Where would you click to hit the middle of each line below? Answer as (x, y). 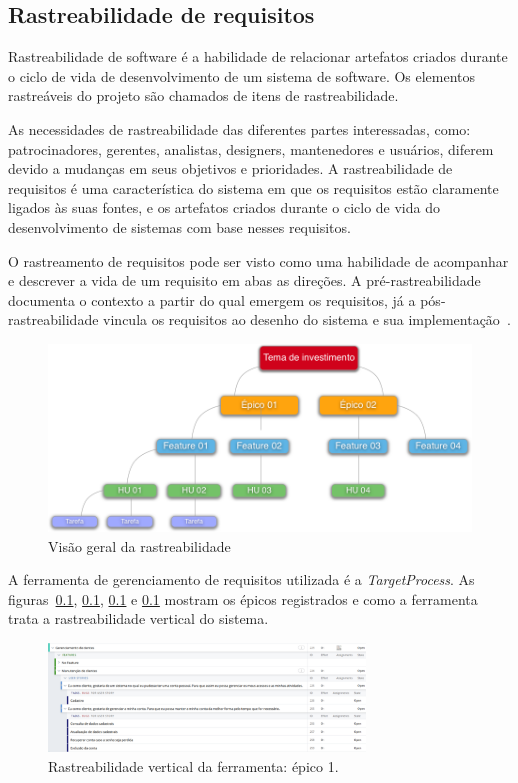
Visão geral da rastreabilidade (139, 545)
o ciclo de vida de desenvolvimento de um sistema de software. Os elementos (242, 75)
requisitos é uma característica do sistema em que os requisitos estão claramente (253, 187)
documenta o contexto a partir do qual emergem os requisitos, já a (212, 299)
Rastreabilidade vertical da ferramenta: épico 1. (193, 765)
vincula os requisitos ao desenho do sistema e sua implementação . (307, 319)
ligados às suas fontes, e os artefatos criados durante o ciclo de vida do (224, 207)
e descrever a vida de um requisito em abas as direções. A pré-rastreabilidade (244, 280)
